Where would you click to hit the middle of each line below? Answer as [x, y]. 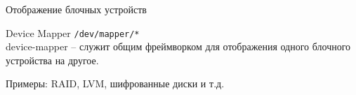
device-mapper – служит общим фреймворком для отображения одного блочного [178, 46]
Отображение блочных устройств [76, 9]
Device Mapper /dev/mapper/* [73, 32]
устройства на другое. [52, 60]
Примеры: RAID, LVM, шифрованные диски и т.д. [115, 83]
